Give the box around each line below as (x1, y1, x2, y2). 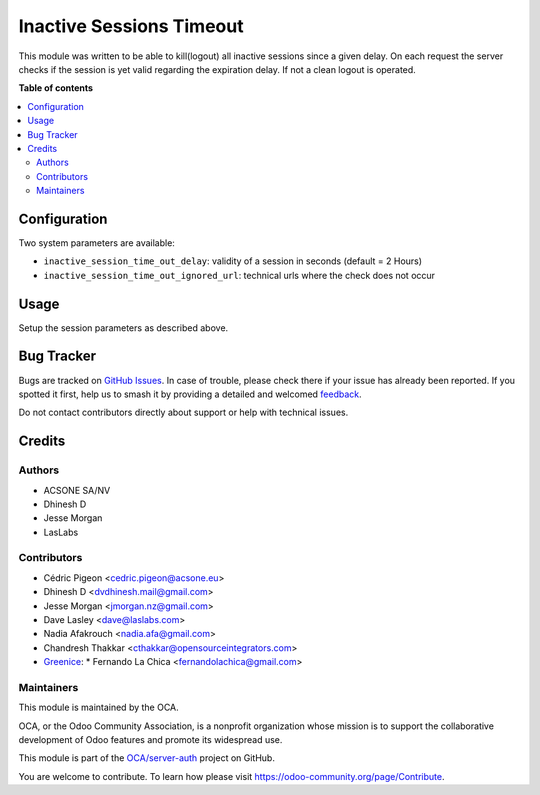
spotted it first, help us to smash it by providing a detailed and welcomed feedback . (18, 388, 362, 400)
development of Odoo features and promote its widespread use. (18, 734, 283, 746)
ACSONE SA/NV (43, 484, 111, 496)
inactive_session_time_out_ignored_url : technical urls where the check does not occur (43, 269, 435, 281)
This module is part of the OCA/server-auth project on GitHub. (18, 752, 275, 764)
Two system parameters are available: (18, 236, 175, 249)
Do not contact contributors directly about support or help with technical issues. (18, 406, 349, 419)
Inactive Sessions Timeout (18, 15, 244, 37)
